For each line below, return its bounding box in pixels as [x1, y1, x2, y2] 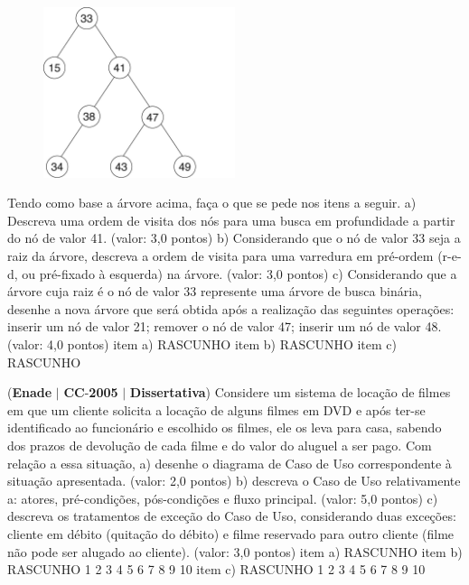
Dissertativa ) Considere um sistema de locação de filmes [129, 383, 451, 402]
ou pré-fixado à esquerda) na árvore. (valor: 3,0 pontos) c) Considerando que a [22, 264, 457, 283]
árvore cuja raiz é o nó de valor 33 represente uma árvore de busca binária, [7, 282, 422, 301]
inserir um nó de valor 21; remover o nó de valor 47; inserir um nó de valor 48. [7, 317, 442, 336]
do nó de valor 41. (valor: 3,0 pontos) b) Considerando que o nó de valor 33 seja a [7, 228, 461, 247]
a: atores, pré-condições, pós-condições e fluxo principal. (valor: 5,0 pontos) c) [7, 488, 438, 507]
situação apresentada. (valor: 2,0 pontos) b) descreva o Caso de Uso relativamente [7, 471, 461, 490]
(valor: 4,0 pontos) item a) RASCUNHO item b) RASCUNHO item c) [7, 335, 397, 353]
